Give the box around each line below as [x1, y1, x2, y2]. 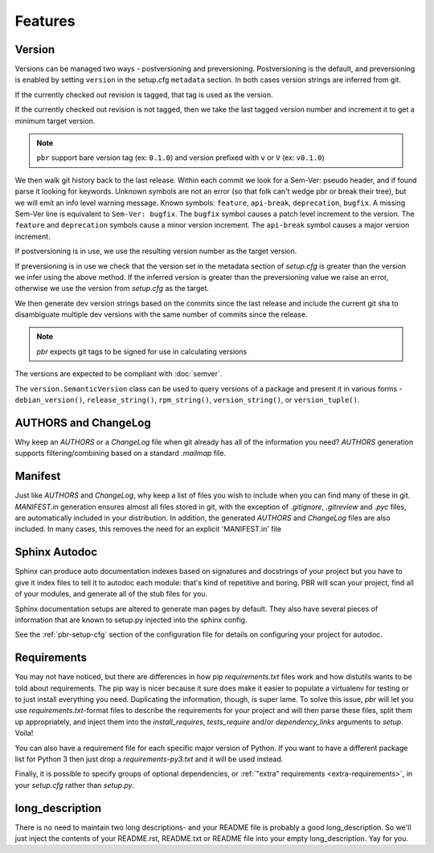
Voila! [14, 728, 34, 738]
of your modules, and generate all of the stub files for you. [14, 589, 208, 599]
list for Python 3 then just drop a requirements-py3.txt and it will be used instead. [14, 754, 284, 764]
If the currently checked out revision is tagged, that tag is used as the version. [14, 89, 273, 100]
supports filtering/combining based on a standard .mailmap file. [14, 449, 227, 458]
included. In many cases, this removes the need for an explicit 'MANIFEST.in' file [14, 524, 281, 534]
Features [14, 12, 76, 30]
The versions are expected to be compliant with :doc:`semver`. [14, 369, 223, 379]
